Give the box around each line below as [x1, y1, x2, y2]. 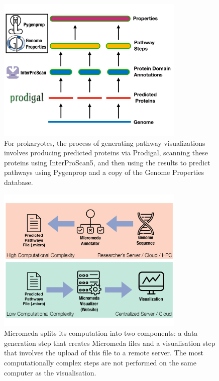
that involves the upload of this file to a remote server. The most [4, 347, 204, 358]
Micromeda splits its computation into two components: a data [4, 328, 198, 338]
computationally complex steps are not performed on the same [4, 357, 196, 367]
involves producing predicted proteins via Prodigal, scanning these [4, 147, 208, 158]
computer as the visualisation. [4, 367, 96, 377]
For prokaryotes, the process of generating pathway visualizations [4, 137, 205, 148]
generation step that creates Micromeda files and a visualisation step [4, 337, 215, 348]
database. [4, 176, 33, 187]
